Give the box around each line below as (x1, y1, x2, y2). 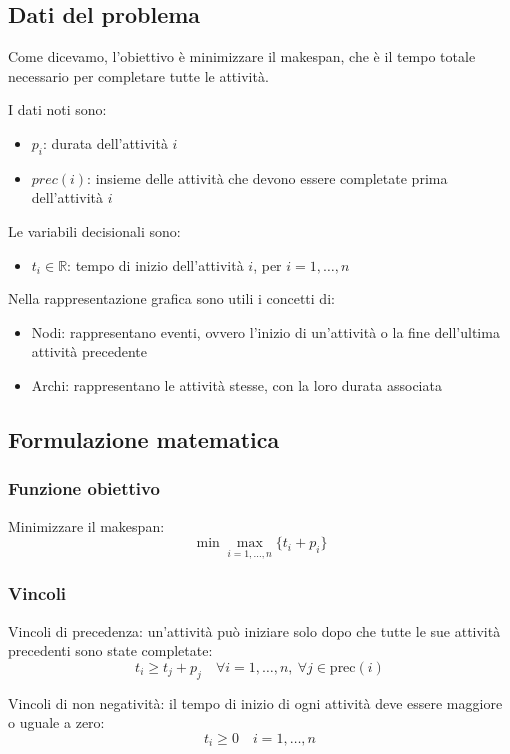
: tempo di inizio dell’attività (67, 254, 244, 275)
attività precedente (31, 341, 147, 362)
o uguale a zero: (8, 712, 105, 733)
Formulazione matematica (8, 423, 280, 454)
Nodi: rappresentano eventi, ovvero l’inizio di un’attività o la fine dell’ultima (31, 321, 500, 342)
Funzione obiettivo (8, 476, 160, 501)
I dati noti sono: (8, 99, 107, 120)
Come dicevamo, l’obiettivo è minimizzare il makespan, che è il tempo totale (8, 46, 476, 67)
